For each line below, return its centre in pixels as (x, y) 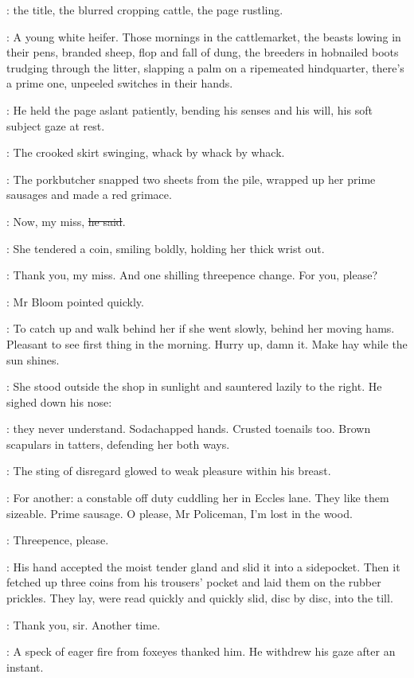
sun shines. (33, 359)
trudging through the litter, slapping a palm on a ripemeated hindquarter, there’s (205, 67)
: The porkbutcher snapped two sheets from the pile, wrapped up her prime (191, 179)
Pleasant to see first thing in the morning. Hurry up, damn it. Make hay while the (207, 343)
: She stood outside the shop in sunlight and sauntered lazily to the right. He (194, 386)
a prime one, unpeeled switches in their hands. (120, 83)
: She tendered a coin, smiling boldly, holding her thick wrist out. (166, 248)
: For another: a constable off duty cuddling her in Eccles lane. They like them (198, 498)
